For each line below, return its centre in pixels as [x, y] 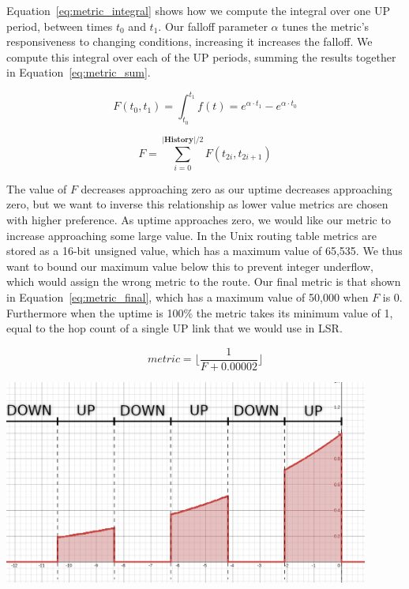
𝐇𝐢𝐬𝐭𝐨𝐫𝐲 [178, 139]
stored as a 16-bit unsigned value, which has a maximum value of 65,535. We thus [204, 251]
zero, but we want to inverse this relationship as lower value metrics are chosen [197, 204]
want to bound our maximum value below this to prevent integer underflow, [190, 266]
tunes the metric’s [326, 26]
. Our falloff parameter [213, 26]
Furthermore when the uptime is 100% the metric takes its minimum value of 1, [200, 312]
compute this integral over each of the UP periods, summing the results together [201, 56]
